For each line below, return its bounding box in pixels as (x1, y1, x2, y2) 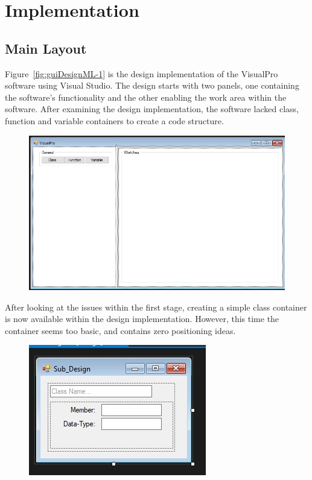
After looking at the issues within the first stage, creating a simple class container (5, 300, 307, 313)
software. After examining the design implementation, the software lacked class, (5, 103, 299, 115)
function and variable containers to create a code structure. (5, 114, 224, 127)
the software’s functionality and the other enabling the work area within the (5, 90, 287, 103)
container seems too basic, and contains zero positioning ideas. (5, 324, 236, 336)
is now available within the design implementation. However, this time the (5, 312, 279, 325)
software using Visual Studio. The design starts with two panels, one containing (5, 79, 299, 92)
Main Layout (5, 39, 87, 57)
